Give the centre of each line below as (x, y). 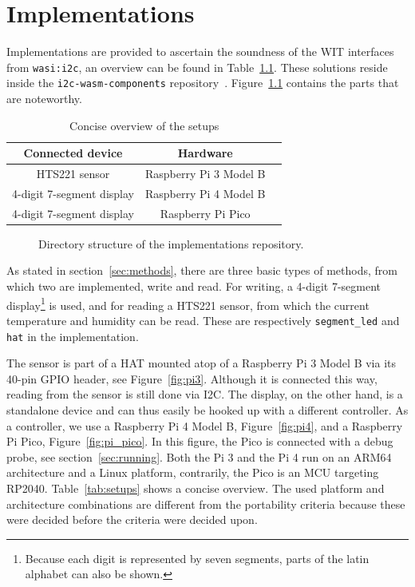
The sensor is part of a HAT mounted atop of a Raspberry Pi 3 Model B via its (202, 363)
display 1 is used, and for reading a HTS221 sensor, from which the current (188, 303)
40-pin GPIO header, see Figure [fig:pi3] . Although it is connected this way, (192, 378)
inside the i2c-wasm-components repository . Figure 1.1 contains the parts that (203, 83)
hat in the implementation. (73, 336)
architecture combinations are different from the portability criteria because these (206, 504)
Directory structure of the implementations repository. (171, 243)
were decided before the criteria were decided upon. (132, 520)
